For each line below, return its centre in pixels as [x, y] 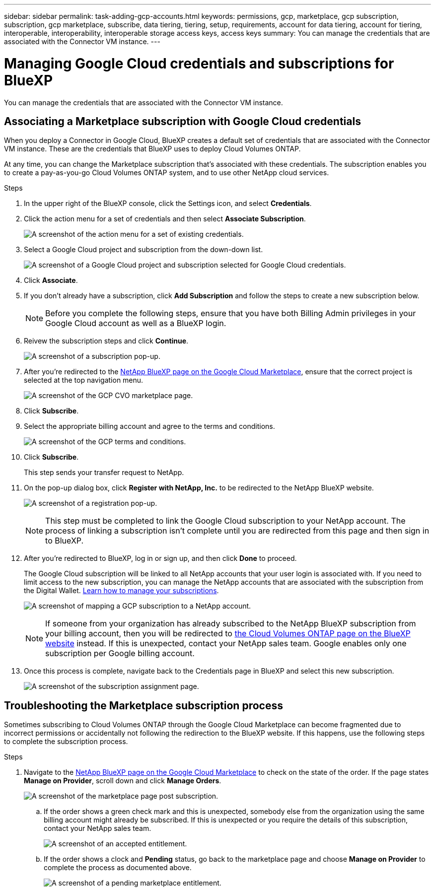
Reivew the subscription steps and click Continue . [106, 341]
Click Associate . [51, 280]
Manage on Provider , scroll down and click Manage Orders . [123, 781]
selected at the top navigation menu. [84, 380]
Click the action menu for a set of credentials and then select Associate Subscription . [165, 219]
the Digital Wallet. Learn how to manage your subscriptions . [121, 591]
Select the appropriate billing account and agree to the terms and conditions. [149, 426]
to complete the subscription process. [66, 742]
